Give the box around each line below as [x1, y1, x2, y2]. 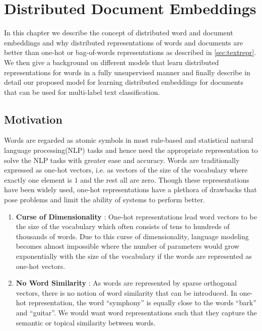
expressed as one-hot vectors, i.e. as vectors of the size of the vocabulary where [4, 164, 248, 175]
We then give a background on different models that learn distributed [4, 57, 219, 67]
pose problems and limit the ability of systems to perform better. [4, 194, 205, 205]
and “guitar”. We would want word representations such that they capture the [16, 307, 257, 317]
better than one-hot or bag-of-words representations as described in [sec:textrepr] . [4, 47, 256, 58]
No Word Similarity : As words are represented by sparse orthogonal [16, 278, 237, 288]
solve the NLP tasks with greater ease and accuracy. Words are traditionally [4, 154, 240, 165]
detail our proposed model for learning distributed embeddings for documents [4, 77, 244, 87]
